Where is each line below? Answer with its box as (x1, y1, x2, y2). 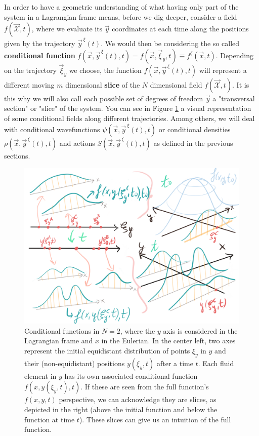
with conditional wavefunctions (4, 124, 100, 134)
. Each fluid (198, 358, 234, 368)
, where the (120, 325, 155, 336)
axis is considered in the (163, 325, 238, 336)
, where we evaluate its (31, 23, 103, 34)
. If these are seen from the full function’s (80, 381, 209, 392)
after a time (156, 358, 193, 368)
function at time (24, 414, 75, 424)
